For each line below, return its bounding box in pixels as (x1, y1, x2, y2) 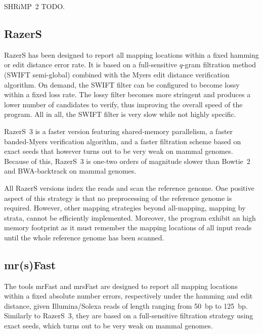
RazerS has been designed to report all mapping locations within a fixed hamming (4, 49, 259, 60)
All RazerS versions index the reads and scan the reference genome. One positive (4, 182, 254, 193)
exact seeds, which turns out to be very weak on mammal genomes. (4, 320, 213, 331)
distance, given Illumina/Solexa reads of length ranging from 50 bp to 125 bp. (4, 300, 248, 311)
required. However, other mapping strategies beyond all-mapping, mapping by (4, 202, 246, 213)
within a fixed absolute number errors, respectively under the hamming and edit (4, 290, 253, 301)
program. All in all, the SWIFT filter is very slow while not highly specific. (4, 109, 236, 119)
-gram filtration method (182, 59, 256, 70)
